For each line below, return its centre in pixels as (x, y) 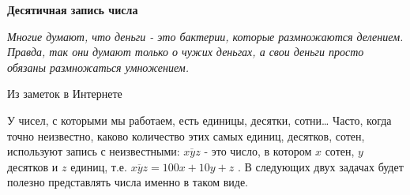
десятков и (33, 166)
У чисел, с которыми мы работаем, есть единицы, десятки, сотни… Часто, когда (199, 120)
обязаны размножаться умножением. (98, 67)
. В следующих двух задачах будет (321, 166)
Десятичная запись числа (73, 9)
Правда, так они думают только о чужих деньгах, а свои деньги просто (186, 52)
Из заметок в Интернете (65, 94)
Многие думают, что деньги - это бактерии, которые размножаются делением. (205, 36)
